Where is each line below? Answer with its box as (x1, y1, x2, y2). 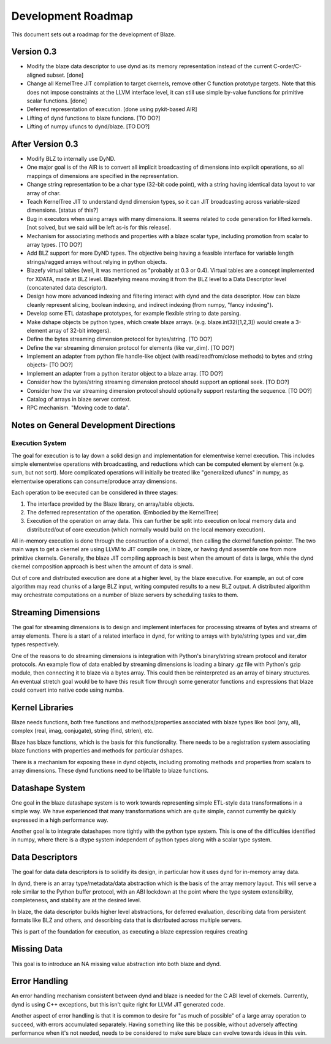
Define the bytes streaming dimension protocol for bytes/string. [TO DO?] (26, 335, 213, 343)
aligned (26, 71, 46, 79)
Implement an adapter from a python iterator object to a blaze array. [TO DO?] (26, 369, 223, 377)
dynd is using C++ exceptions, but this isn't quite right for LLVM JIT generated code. (11, 1000, 225, 1008)
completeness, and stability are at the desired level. (11, 897, 142, 904)
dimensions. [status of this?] (26, 206, 99, 214)
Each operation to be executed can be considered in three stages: (11, 489, 178, 497)
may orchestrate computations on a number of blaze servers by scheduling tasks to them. (11, 591, 239, 598)
